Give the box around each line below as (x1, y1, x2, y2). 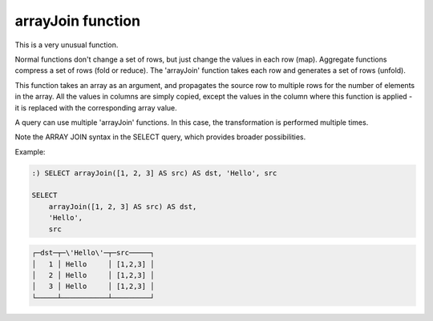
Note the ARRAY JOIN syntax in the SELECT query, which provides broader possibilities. (14, 132, 306, 142)
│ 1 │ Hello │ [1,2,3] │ (31, 259, 156, 268)
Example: (14, 146, 46, 156)
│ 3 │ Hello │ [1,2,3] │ (31, 282, 156, 291)
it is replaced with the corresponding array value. (14, 102, 177, 112)
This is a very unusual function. (14, 40, 119, 50)
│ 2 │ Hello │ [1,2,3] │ (31, 271, 156, 279)
